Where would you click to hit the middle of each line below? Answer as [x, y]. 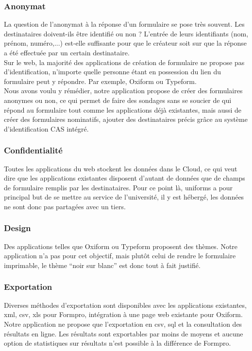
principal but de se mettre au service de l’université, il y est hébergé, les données [124, 197]
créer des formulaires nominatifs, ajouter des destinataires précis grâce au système [126, 119]
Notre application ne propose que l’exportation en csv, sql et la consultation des [123, 324]
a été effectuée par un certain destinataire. [67, 52]
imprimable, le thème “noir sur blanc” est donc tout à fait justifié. [102, 265]
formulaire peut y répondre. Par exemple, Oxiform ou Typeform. [100, 81]
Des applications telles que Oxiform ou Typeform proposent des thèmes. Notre [121, 246]
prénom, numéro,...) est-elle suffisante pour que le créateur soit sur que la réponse [126, 43]
